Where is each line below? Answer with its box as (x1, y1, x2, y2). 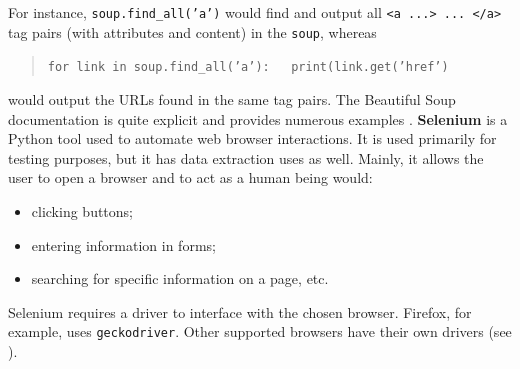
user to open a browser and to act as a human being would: (8, 167, 373, 188)
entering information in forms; (31, 234, 216, 255)
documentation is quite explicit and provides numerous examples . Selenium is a (8, 108, 508, 129)
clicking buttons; (31, 200, 134, 221)
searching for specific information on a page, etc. (31, 268, 329, 289)
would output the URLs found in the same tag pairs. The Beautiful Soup (8, 88, 456, 109)
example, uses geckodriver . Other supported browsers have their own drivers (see (8, 321, 512, 342)
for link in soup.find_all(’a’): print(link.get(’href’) (47, 60, 449, 75)
